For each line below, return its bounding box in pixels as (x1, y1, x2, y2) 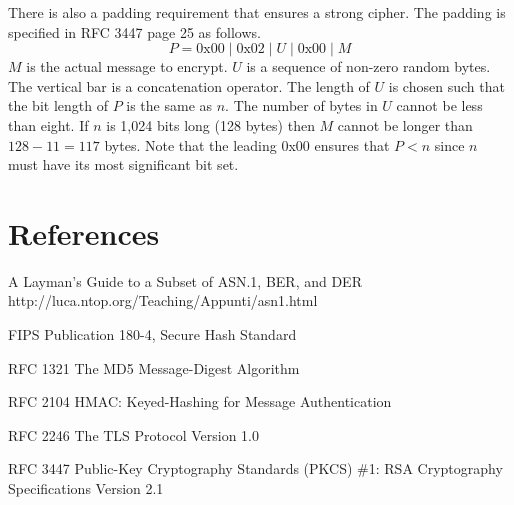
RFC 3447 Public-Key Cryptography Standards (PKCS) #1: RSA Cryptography (8, 458, 503, 479)
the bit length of (8, 95, 108, 116)
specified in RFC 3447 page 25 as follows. (8, 21, 261, 42)
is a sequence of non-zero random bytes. (246, 56, 491, 77)
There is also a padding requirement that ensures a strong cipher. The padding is (8, 2, 506, 22)
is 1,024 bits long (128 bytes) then (106, 114, 315, 135)
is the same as (126, 95, 213, 116)
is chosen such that (388, 75, 505, 96)
